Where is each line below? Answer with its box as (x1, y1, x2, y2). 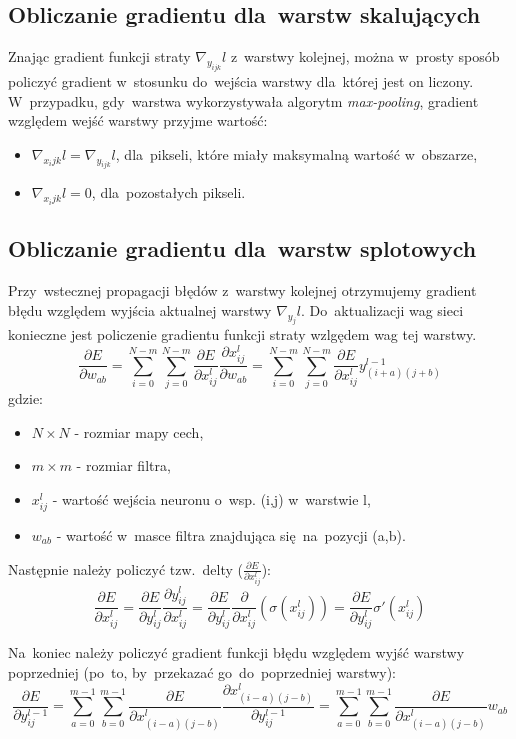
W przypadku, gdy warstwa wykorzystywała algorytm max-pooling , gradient (8, 90, 479, 111)
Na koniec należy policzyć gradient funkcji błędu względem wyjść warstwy (8, 642, 465, 663)
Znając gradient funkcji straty (8, 46, 191, 67)
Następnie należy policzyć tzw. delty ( (8, 558, 243, 579)
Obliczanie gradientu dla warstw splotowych (8, 233, 477, 264)
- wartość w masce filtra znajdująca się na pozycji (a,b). (56, 525, 406, 545)
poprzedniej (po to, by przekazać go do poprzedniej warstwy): (8, 662, 396, 683)
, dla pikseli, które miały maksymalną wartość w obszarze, (115, 143, 478, 164)
